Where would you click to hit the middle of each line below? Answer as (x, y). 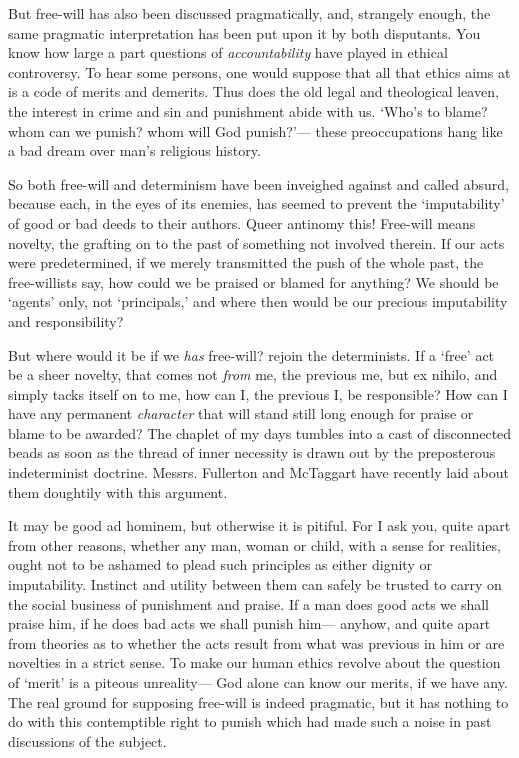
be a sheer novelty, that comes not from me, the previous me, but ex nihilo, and (253, 374)
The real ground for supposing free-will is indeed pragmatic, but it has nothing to (258, 701)
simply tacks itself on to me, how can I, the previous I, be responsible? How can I (258, 393)
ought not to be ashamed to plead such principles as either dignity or (220, 564)
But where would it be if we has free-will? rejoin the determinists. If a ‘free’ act (251, 354)
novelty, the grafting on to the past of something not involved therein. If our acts (256, 242)
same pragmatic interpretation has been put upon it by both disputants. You (244, 32)
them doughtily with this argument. (118, 491)
